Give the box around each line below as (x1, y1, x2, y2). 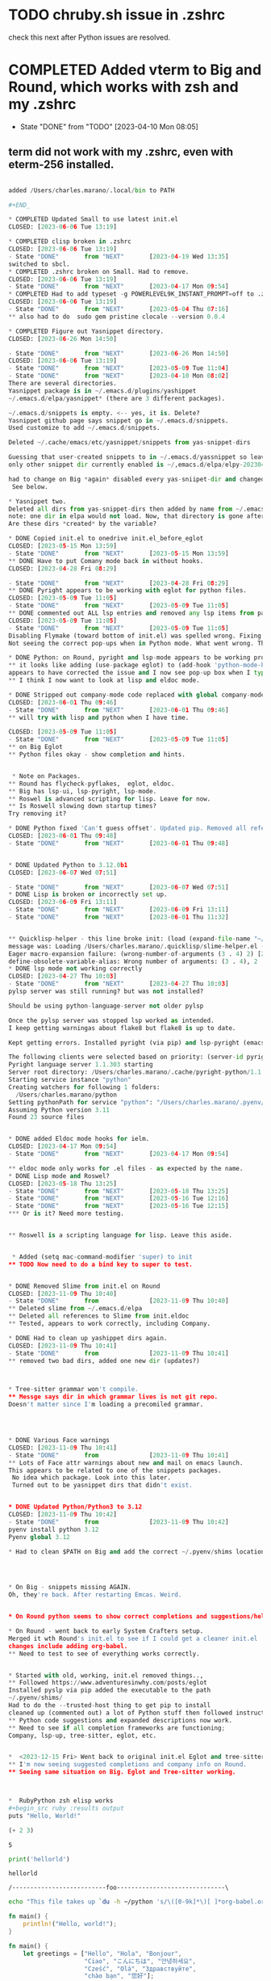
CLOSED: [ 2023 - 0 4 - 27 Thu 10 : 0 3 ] (8, 972, 117, 981)
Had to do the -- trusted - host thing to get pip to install (8, 1701, 211, 1710)
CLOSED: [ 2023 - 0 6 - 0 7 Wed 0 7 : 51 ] (8, 869, 117, 877)
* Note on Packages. (11, 772, 81, 780)
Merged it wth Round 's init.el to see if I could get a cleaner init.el (8, 1634, 258, 1642)
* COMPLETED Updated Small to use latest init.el (8, 216, 179, 224)
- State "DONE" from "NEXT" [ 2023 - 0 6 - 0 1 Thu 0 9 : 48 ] (8, 839, 229, 847)
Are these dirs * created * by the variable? (8, 519, 157, 528)
